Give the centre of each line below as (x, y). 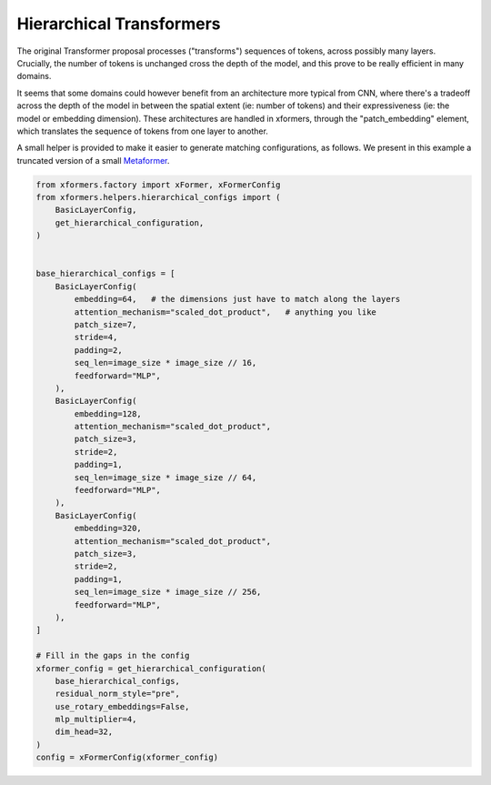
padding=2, (98, 350)
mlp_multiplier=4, (96, 720)
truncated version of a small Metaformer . (93, 160)
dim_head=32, (84, 732)
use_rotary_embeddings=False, (122, 706)
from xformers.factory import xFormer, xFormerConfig (158, 185)
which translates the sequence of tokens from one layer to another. (142, 131)
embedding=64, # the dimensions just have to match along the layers (237, 299)
